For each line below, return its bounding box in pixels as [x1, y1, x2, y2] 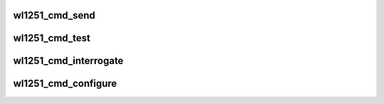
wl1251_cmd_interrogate [13, 55, 124, 67]
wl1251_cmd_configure [13, 78, 117, 90]
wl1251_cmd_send [13, 9, 96, 21]
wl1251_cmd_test [13, 32, 90, 44]
